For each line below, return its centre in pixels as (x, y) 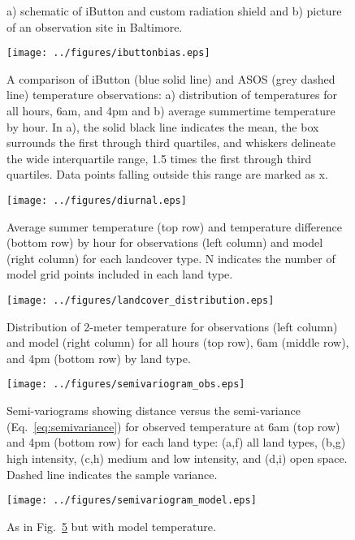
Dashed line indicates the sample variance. (112, 474)
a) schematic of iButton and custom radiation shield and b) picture (174, 11)
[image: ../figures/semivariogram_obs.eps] (126, 384)
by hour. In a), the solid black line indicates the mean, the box (163, 126)
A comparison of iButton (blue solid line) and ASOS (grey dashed (171, 78)
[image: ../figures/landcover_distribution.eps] (141, 301)
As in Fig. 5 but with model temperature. (111, 526)
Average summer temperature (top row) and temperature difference (174, 226)
